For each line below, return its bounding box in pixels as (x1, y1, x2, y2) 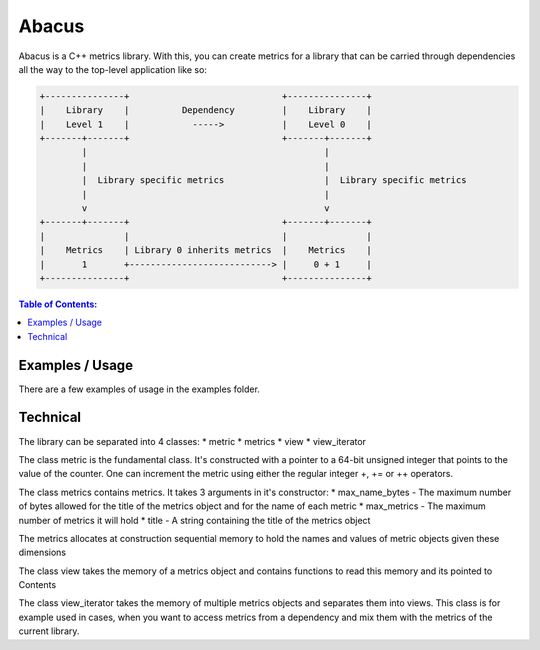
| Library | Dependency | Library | (39, 105, 372, 116)
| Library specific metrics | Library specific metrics (81, 175, 467, 186)
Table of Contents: (18, 298, 98, 310)
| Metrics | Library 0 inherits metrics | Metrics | (39, 245, 372, 256)
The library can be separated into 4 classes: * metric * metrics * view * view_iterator (18, 435, 367, 447)
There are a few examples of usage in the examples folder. (18, 383, 260, 395)
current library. (18, 625, 80, 637)
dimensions (18, 546, 67, 559)
